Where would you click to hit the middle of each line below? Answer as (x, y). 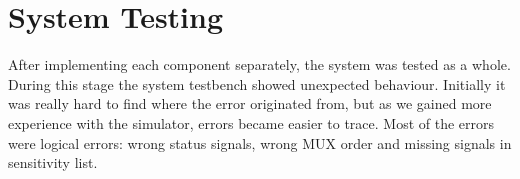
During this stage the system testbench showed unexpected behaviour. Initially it (257, 83)
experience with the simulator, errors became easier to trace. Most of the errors (251, 122)
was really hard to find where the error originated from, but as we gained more (250, 103)
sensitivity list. (53, 162)
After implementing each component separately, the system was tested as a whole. (259, 64)
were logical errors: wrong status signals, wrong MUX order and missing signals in (260, 142)
